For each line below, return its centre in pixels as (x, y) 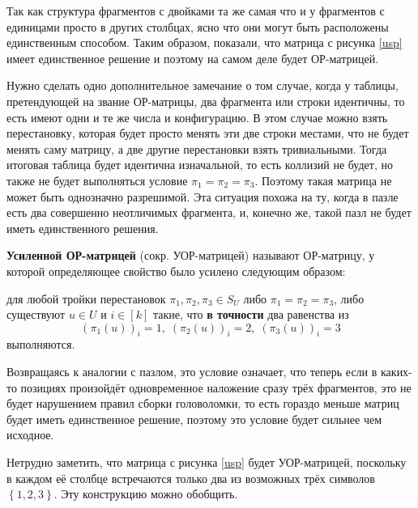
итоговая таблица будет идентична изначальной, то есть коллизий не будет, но (200, 165)
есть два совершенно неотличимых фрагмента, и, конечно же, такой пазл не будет (209, 212)
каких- (397, 372)
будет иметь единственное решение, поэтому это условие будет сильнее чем (194, 419)
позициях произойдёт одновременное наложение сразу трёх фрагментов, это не (216, 387)
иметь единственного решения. (83, 228)
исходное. (30, 435)
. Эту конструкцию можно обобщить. (146, 494)
